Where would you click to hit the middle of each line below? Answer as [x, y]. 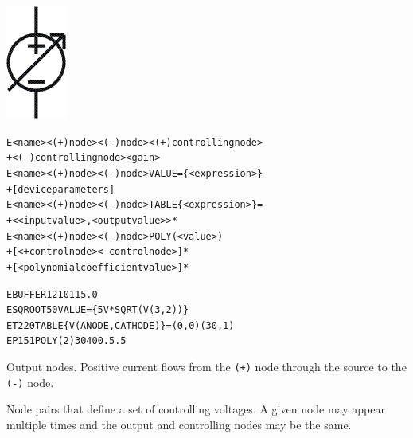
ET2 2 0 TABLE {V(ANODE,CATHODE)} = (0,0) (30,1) [121, 325]
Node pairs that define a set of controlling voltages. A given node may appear [196, 409]
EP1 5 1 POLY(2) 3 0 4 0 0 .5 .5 [66, 341]
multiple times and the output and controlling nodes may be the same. [179, 425]
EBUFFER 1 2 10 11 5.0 [52, 294]
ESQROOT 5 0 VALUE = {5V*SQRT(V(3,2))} [98, 310]
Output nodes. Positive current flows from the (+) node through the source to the [206, 367]
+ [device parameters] [61, 189]
